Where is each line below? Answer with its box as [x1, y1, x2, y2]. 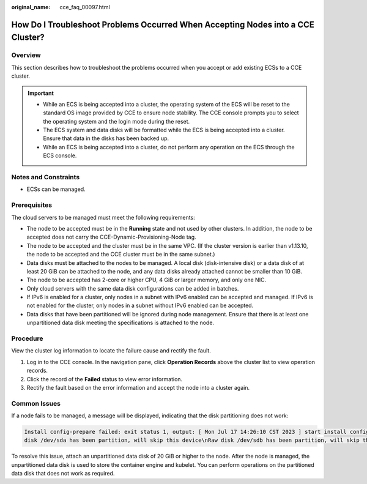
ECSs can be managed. [26, 185, 86, 193]
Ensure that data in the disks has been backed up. [43, 135, 169, 142]
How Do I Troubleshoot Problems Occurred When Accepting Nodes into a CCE [11, 19, 315, 30]
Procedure [11, 334, 43, 343]
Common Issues [11, 399, 61, 408]
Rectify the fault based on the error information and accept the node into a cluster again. [26, 384, 250, 391]
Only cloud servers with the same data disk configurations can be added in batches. [26, 285, 239, 292]
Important [28, 89, 54, 97]
